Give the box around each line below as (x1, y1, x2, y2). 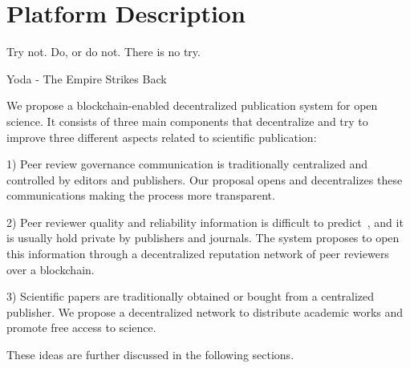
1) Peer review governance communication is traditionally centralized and (6, 156, 368, 172)
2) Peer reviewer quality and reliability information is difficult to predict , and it (6, 213, 404, 230)
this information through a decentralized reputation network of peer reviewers (6, 245, 389, 262)
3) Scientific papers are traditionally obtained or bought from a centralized (6, 288, 375, 305)
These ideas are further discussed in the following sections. (6, 346, 294, 363)
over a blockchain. (6, 261, 95, 277)
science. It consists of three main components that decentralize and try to (6, 112, 368, 129)
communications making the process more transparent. (6, 187, 275, 204)
